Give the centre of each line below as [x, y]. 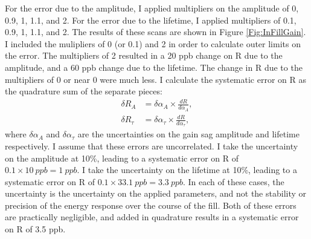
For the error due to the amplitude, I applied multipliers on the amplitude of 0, [152, 8]
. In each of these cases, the [234, 181]
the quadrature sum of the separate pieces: [84, 91]
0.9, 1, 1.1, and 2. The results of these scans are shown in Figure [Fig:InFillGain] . [155, 32]
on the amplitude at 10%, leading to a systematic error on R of [122, 158]
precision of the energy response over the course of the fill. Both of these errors [151, 205]
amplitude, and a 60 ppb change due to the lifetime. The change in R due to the [154, 67]
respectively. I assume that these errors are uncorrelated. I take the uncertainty [152, 146]
